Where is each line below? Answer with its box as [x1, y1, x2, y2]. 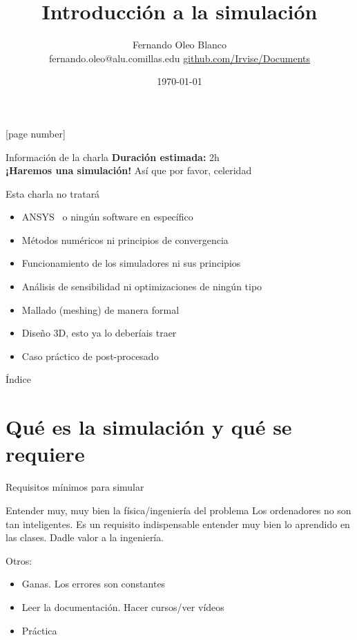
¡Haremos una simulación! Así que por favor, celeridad [6, 163, 252, 178]
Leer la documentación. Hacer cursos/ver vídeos [21, 599, 224, 614]
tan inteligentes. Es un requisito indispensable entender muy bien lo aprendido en [6, 516, 350, 531]
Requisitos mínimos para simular [6, 480, 144, 494]
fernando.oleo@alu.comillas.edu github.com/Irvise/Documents [48, 50, 311, 65]
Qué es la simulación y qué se [6, 413, 292, 441]
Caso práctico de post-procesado [21, 348, 159, 363]
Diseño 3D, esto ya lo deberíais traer [21, 326, 177, 340]
